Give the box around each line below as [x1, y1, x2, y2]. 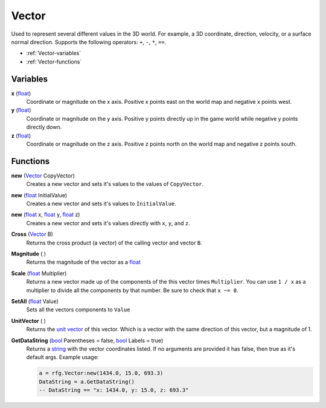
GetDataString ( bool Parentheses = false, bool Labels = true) [11, 337, 164, 344]
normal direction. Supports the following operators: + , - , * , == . [11, 38, 167, 45]
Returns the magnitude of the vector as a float [26, 258, 141, 266]
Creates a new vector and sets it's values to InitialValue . [26, 200, 176, 208]
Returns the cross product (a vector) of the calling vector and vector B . [26, 239, 202, 246]
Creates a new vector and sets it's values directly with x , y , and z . [26, 219, 190, 226]
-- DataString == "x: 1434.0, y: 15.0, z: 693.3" [39, 387, 189, 394]
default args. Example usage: [26, 354, 99, 361]
